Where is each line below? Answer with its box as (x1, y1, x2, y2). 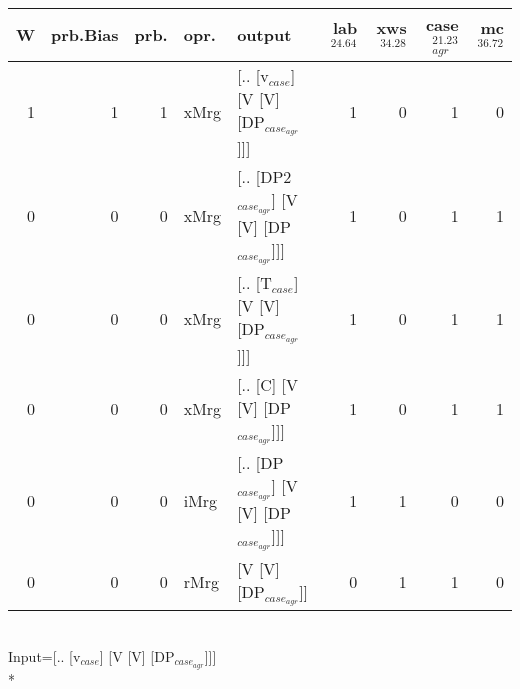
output (237, 23, 292, 47)
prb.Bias (51, 23, 119, 47)
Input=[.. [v (8, 645, 81, 666)
